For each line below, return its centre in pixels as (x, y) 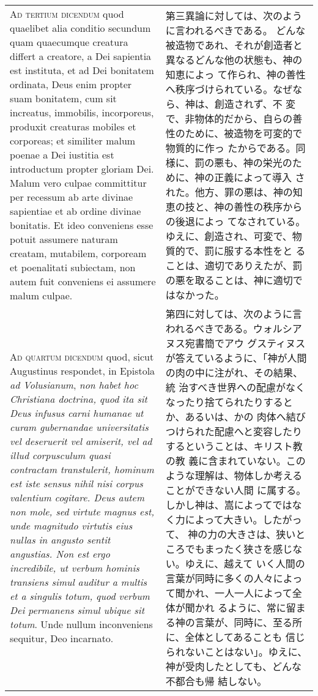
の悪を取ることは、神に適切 (229, 280)
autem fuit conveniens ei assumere (83, 281)
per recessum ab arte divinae (72, 197)
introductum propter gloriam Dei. (82, 169)
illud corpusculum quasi (60, 455)
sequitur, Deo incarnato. (62, 638)
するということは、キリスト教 (234, 446)
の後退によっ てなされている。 (235, 221)
